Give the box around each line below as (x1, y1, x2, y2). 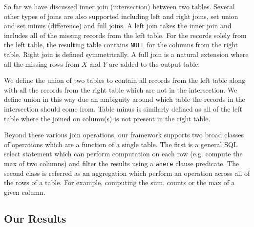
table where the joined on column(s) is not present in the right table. (4, 113, 211, 123)
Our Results (4, 210, 66, 226)
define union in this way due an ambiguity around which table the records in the (4, 94, 245, 104)
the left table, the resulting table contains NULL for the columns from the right (4, 39, 238, 50)
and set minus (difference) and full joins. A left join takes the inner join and (4, 20, 232, 31)
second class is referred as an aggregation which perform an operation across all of (4, 168, 250, 178)
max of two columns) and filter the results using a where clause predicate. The (4, 158, 239, 168)
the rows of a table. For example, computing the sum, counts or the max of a (4, 177, 235, 188)
